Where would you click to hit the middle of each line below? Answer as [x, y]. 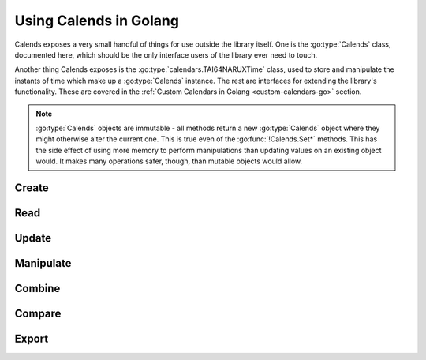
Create [32, 187]
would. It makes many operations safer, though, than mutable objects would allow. [169, 161]
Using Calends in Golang [97, 21]
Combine [37, 288]
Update [33, 238]
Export [32, 338]
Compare [38, 313]
